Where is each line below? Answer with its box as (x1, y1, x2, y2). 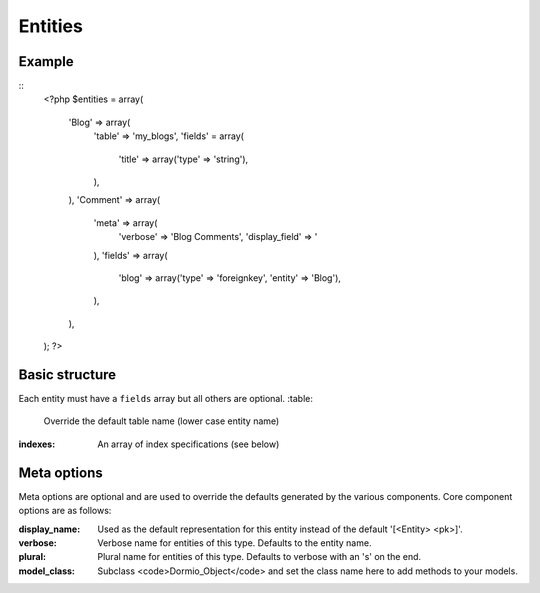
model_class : (18, 565, 75, 577)
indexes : (18, 438, 56, 450)
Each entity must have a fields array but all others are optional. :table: (18, 393, 314, 405)
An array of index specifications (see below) (97, 438, 280, 450)
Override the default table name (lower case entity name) (43, 415, 280, 427)
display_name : (18, 523, 81, 535)
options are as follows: (18, 505, 112, 517)
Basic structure (18, 366, 117, 383)
